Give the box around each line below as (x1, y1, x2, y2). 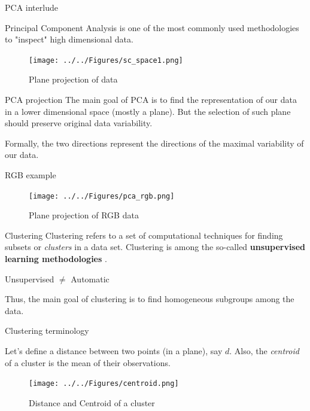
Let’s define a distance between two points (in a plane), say (5, 345, 223, 357)
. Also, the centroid (229, 345, 299, 357)
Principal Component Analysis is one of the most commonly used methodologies (5, 21, 299, 34)
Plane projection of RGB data (29, 209, 139, 221)
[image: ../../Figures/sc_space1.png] (29, 56, 183, 65)
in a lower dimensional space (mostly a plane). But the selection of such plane (5, 105, 291, 117)
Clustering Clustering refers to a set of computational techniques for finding (5, 229, 283, 241)
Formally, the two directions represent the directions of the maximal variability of (5, 136, 304, 149)
